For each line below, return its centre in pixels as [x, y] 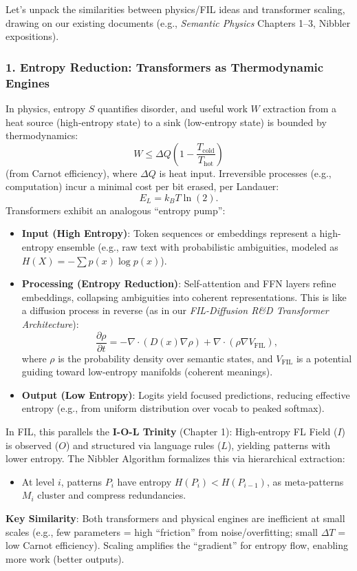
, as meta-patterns [305, 481]
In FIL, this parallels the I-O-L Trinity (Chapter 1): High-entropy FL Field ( [172, 432]
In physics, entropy [46, 108]
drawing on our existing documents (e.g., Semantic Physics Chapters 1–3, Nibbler [178, 22]
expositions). [32, 36]
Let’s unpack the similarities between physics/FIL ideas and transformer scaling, [175, 9]
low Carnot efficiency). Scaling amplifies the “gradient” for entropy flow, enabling [177, 545]
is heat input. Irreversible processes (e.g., [245, 173]
